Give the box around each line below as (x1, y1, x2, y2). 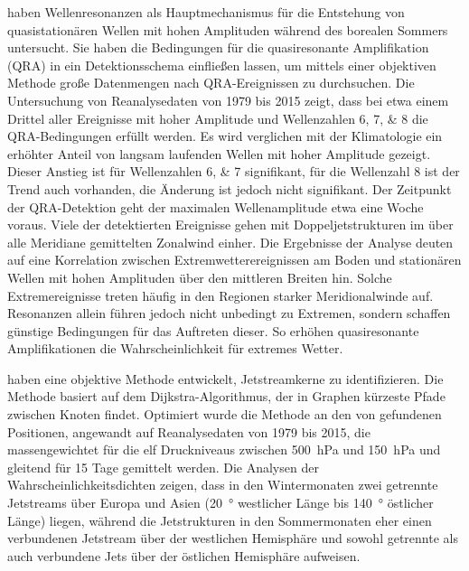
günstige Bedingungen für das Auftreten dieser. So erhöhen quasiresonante (7, 321, 419, 340)
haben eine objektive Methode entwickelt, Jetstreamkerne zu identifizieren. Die (7, 369, 444, 388)
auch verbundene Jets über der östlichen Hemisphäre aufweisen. (7, 546, 361, 565)
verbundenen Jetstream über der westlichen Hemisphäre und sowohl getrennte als (7, 529, 458, 548)
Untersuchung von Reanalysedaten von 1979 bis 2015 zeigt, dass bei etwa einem (7, 90, 449, 109)
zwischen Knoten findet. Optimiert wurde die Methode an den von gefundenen (7, 405, 442, 424)
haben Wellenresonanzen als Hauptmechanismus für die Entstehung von (7, 3, 405, 21)
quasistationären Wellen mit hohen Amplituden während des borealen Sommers (7, 20, 448, 39)
